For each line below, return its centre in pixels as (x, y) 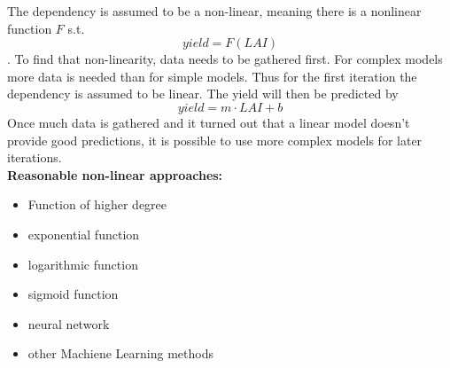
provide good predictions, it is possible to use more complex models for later (215, 140)
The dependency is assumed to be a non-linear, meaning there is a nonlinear (214, 11)
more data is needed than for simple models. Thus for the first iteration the (212, 76)
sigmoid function (73, 294)
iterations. (35, 157)
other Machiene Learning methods (120, 353)
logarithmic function (83, 264)
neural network (69, 323)
